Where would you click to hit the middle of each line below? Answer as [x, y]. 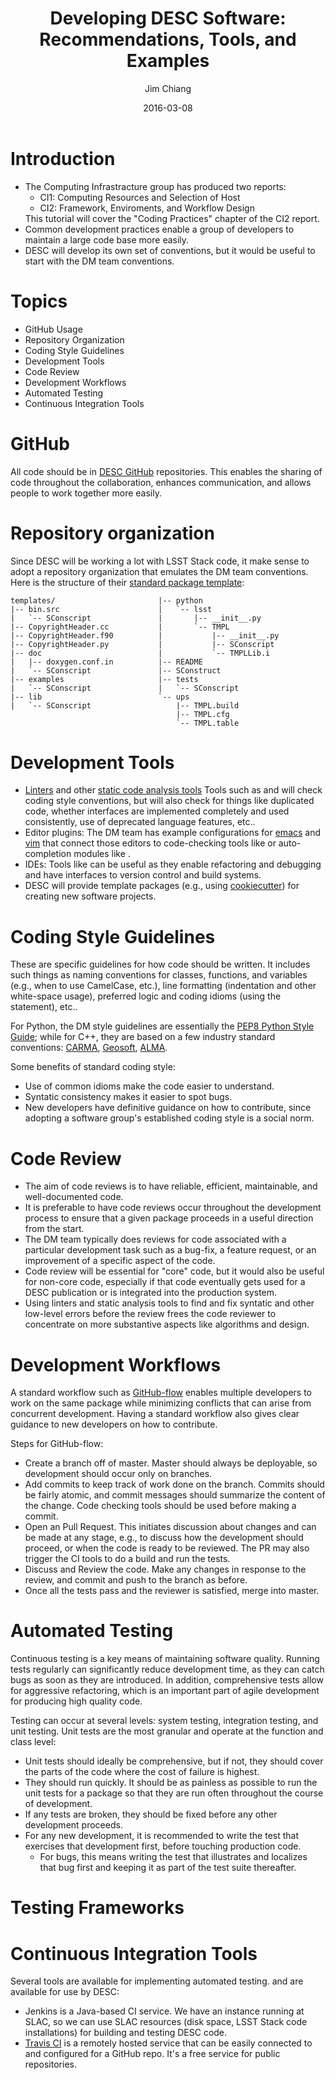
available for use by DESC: [65, 1992]
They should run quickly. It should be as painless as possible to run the [171, 1783]
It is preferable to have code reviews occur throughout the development [173, 1208]
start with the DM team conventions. [99, 261]
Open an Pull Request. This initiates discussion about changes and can [170, 1527]
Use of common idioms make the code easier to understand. [149, 1086]
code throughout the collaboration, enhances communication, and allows [161, 482]
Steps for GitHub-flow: [57, 1444]
